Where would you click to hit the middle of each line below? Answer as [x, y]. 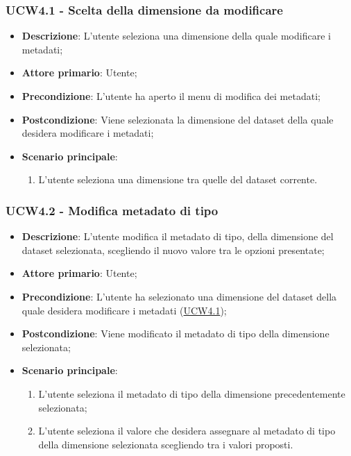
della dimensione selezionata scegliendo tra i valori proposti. [166, 444]
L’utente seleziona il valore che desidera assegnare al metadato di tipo [187, 431]
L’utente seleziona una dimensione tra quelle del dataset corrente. [178, 179]
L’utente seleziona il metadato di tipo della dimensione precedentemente [192, 393]
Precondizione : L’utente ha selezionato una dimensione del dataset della [179, 296]
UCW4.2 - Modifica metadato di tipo [112, 210]
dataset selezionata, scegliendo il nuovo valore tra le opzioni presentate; [173, 250]
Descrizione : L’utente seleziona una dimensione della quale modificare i [176, 36]
